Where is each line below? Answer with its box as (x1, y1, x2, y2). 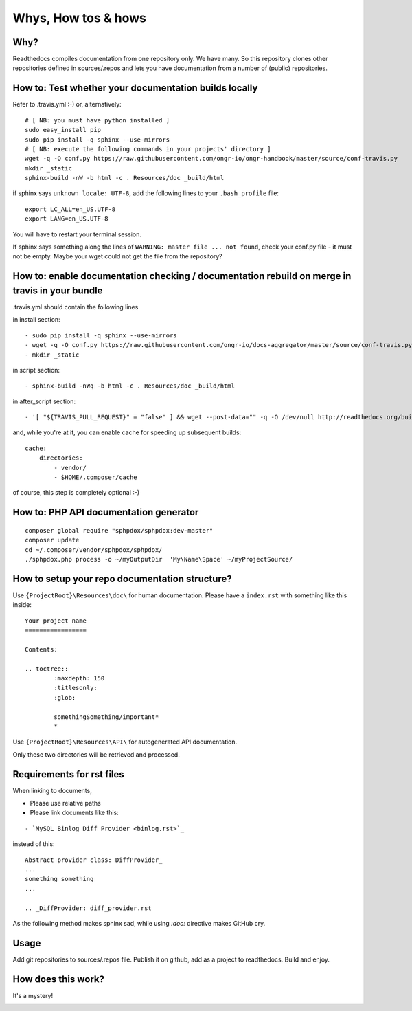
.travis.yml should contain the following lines (12, 302, 139, 311)
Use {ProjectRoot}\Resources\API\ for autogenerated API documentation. (12, 737, 238, 746)
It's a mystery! (12, 991, 54, 999)
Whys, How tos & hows (12, 10, 147, 25)
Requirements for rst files (12, 768, 125, 780)
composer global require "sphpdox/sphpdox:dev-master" (25, 526, 214, 534)
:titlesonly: (54, 684, 98, 692)
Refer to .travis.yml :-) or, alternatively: (12, 100, 122, 109)
